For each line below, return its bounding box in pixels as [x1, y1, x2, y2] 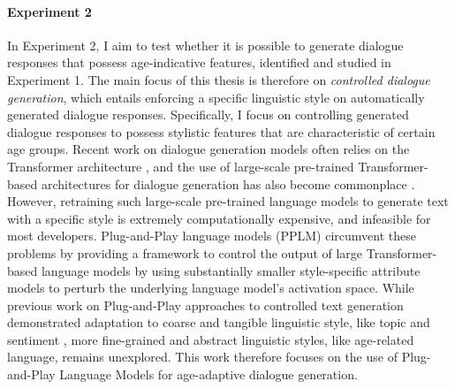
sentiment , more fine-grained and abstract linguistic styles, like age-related [7, 330, 414, 348]
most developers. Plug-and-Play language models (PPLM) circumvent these [7, 226, 416, 245]
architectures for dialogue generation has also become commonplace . [41, 174, 415, 193]
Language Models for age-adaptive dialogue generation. [59, 365, 358, 384]
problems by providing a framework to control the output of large [7, 243, 363, 262]
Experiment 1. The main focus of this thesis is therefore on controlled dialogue [7, 70, 430, 88]
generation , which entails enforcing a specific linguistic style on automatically [7, 88, 425, 106]
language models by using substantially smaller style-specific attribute [41, 261, 421, 279]
